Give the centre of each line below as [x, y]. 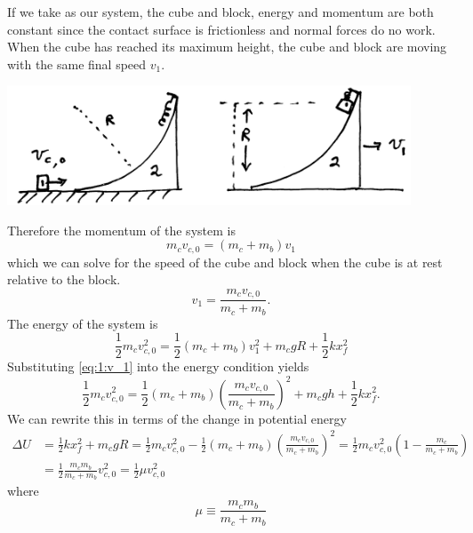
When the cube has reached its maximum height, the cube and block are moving [227, 47]
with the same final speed [77, 64]
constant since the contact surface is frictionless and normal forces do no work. [221, 29]
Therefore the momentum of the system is [121, 230]
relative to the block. [64, 279]
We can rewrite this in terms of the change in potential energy [177, 418]
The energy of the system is [83, 323]
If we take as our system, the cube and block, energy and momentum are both [220, 12]
